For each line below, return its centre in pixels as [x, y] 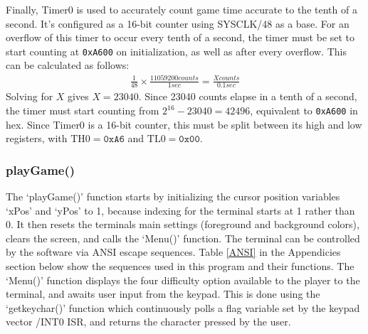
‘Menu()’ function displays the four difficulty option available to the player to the [183, 280]
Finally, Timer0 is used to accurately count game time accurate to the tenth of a [182, 9]
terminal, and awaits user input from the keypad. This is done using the [163, 294]
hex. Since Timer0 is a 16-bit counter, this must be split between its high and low [184, 124]
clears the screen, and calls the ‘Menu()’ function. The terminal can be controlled [183, 238]
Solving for [30, 96]
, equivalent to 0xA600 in [304, 110]
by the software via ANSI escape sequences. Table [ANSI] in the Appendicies [173, 252]
